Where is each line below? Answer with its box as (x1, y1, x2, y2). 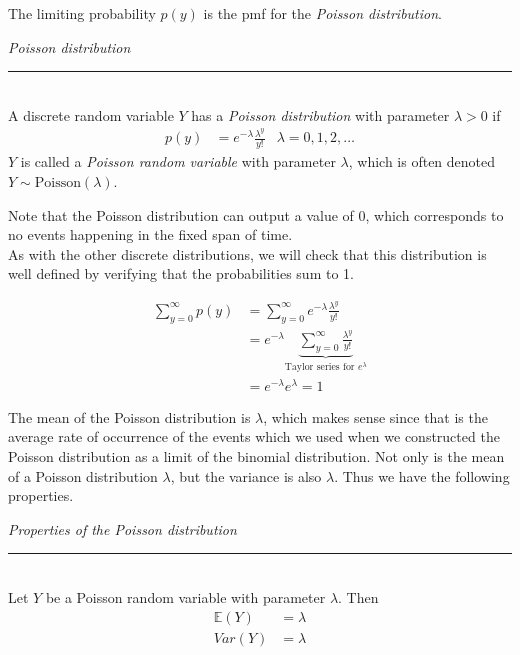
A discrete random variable (8, 104, 174, 125)
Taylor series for (284, 362, 355, 373)
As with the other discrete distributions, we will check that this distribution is (8, 243, 487, 264)
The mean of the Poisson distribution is (8, 406, 251, 427)
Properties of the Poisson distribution (8, 518, 237, 539)
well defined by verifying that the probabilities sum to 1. (8, 263, 354, 284)
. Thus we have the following (334, 465, 510, 486)
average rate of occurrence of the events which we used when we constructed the (8, 426, 500, 447)
